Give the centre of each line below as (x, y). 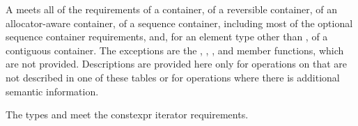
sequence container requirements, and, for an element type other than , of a (167, 37)
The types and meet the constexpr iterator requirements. (127, 115)
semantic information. (52, 91)
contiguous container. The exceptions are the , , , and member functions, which (175, 50)
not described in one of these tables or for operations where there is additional (173, 77)
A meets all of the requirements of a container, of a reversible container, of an (172, 9)
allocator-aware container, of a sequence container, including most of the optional (179, 23)
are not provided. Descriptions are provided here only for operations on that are (177, 64)
